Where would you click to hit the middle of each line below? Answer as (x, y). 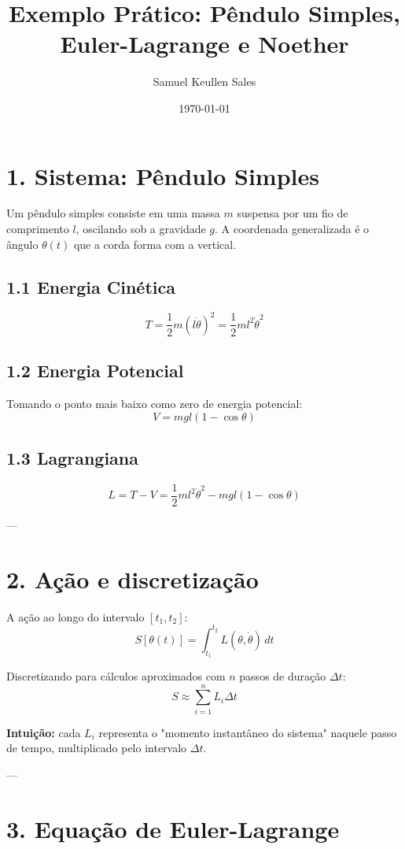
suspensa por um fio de (293, 213)
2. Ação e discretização (133, 578)
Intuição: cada (44, 732)
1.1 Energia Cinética (91, 286)
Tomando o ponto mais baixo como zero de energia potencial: (155, 404)
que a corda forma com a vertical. (155, 244)
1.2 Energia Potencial (95, 371)
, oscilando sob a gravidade (141, 229)
